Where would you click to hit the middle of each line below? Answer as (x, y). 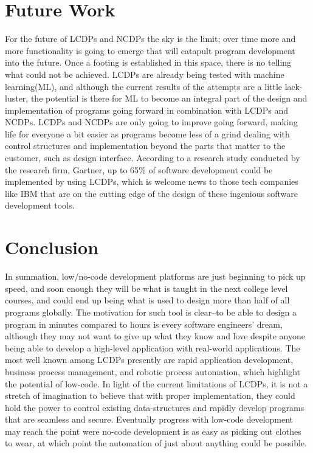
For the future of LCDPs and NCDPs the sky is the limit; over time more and (150, 39)
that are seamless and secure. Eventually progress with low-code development (149, 419)
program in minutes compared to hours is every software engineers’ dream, (144, 324)
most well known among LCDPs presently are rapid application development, (149, 360)
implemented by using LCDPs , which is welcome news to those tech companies (152, 182)
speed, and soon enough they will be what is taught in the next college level (146, 288)
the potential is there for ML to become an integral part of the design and (169, 98)
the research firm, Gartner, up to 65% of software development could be (139, 169)
